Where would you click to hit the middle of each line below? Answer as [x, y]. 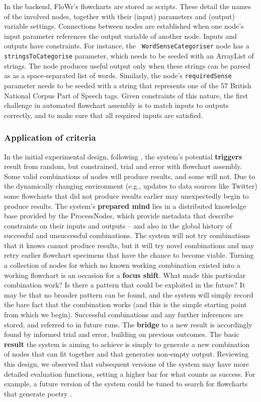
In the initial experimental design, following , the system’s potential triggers [123, 156]
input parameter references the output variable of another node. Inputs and [120, 36]
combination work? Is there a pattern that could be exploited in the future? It [125, 285]
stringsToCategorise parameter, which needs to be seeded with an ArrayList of [129, 56]
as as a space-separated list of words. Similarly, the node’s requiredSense [118, 75]
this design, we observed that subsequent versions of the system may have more [126, 364]
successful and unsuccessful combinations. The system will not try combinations [127, 235]
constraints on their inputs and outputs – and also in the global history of [118, 225]
